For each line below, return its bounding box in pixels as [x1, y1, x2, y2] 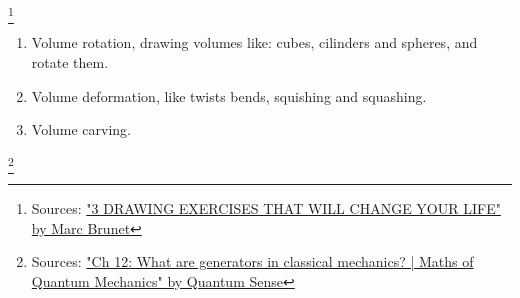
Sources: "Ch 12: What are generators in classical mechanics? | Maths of [31, 251, 474, 272]
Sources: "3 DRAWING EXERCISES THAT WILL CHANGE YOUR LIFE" [31, 198, 501, 219]
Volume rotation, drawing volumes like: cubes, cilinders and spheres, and [31, 32, 478, 53]
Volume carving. [31, 119, 132, 140]
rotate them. [31, 51, 109, 72]
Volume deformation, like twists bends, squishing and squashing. [31, 85, 427, 106]
